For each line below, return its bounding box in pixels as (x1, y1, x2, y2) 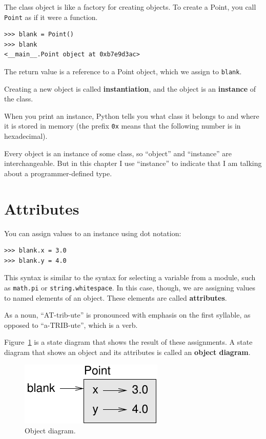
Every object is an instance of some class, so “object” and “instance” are (4, 148, 232, 158)
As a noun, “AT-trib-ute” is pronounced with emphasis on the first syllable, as (4, 309, 251, 320)
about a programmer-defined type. (4, 168, 112, 178)
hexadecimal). (4, 131, 48, 141)
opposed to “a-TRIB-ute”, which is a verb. (4, 319, 138, 330)
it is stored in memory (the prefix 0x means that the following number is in (4, 120, 241, 131)
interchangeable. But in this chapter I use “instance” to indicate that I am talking (4, 158, 262, 169)
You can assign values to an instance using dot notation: (4, 227, 181, 238)
